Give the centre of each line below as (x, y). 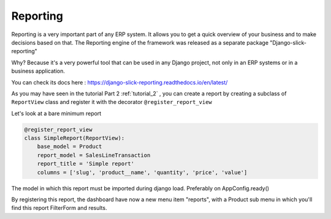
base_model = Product (70, 147)
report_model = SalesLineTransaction (94, 155)
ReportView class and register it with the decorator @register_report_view (112, 102)
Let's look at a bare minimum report (56, 113)
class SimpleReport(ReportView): (74, 138)
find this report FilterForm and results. (59, 208)
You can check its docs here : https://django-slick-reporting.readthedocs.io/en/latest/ (120, 82)
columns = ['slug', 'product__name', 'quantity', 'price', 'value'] (142, 172)
